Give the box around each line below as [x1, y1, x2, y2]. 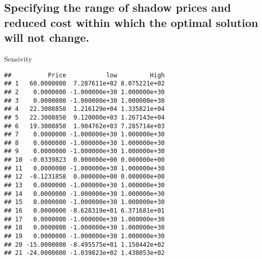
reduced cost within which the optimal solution [4, 14, 258, 30]
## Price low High [4, 71, 165, 79]
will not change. [4, 30, 89, 45]
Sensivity [4, 53, 32, 64]
